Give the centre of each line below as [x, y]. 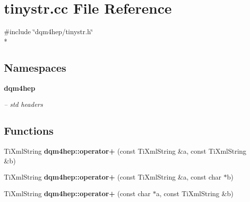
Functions [29, 131]
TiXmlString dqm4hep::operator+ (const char [77, 193]
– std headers [23, 104]
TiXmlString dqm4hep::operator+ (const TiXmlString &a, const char [113, 177]
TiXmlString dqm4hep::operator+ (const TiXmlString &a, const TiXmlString [125, 151]
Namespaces [35, 67]
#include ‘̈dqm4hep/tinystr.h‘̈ [48, 31]
